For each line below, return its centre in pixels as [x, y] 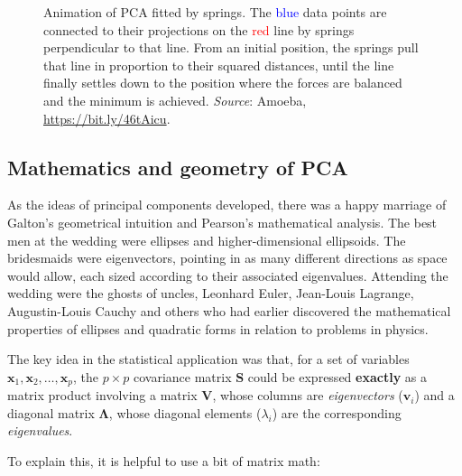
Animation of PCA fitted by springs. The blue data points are [215, 12]
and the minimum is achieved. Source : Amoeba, [175, 100]
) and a [434, 395]
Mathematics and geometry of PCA [178, 167]
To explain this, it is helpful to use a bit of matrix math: [164, 460]
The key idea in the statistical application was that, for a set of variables [208, 359]
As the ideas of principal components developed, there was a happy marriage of [227, 205]
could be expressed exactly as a [337, 376]
